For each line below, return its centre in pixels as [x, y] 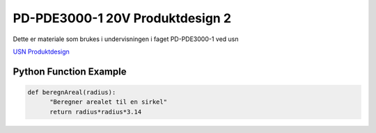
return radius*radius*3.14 [96, 112]
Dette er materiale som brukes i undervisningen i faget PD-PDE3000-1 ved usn [126, 39]
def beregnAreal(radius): [72, 92]
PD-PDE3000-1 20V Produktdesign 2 [122, 18]
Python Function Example [70, 71]
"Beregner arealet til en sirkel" [108, 102]
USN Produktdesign [41, 52]
